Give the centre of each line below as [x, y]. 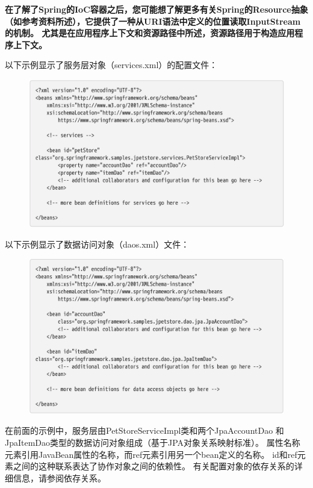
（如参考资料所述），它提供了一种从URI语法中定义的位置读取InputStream [153, 21]
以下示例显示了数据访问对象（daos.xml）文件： [97, 244]
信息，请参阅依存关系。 [59, 477]
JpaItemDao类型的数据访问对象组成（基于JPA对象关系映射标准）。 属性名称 [153, 443]
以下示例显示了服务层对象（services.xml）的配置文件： [111, 65]
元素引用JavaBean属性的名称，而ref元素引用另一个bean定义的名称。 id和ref [151, 454]
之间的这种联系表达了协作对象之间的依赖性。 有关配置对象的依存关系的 [153, 466]
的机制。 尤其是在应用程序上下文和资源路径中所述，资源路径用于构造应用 [150, 33]
